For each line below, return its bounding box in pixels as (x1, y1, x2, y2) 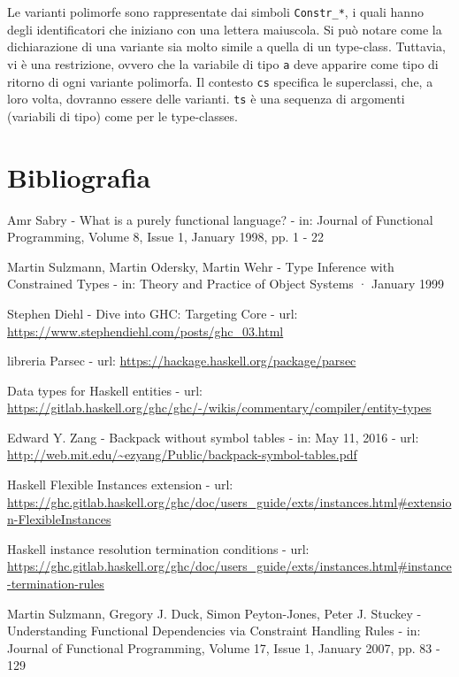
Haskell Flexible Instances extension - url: (7, 475, 233, 494)
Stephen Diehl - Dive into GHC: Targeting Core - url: (7, 304, 298, 322)
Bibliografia (7, 158, 151, 195)
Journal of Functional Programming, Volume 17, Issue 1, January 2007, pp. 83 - (7, 638, 440, 657)
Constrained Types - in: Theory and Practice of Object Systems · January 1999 (7, 274, 444, 293)
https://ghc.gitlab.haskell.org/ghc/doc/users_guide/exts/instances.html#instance (7, 557, 452, 575)
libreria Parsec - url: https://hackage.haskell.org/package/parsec (7, 351, 356, 370)
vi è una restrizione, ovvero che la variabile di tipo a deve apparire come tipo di (7, 54, 439, 73)
